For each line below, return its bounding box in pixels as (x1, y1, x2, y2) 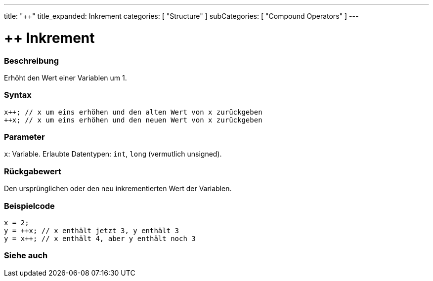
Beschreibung (4, 55, 59, 66)
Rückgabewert (4, 166, 61, 176)
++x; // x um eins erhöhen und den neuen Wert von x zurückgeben (4, 116, 262, 124)
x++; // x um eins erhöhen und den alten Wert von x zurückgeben (4, 108, 262, 116)
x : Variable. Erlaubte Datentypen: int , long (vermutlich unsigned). (4, 150, 222, 159)
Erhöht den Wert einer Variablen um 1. (4, 73, 127, 82)
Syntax (4, 90, 32, 100)
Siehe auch (4, 250, 48, 261)
